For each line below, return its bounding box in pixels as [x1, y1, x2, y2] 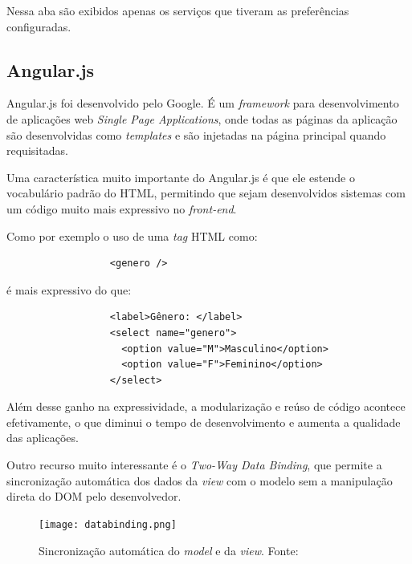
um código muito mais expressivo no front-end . [6, 200, 237, 217]
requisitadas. [6, 142, 68, 159]
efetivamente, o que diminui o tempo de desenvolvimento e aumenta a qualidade [6, 413, 401, 430]
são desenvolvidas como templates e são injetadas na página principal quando [6, 126, 386, 143]
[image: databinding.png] [39, 518, 177, 530]
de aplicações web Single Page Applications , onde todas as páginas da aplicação [6, 110, 398, 127]
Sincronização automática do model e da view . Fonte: [39, 542, 299, 558]
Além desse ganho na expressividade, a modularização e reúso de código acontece [6, 398, 406, 415]
